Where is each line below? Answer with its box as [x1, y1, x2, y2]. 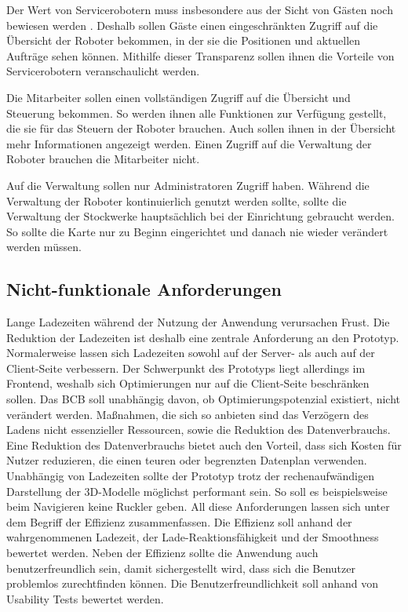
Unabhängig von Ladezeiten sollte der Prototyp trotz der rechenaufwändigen [6, 468, 374, 484]
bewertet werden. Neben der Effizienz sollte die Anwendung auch [6, 545, 319, 561]
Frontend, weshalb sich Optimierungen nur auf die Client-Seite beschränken [6, 375, 370, 392]
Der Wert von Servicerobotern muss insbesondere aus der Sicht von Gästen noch [6, 2, 393, 17]
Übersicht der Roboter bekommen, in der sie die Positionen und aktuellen [6, 32, 361, 49]
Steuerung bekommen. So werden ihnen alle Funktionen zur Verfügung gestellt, [6, 104, 387, 121]
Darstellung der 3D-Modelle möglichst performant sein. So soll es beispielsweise [6, 483, 388, 499]
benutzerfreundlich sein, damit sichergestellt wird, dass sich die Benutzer [6, 559, 355, 576]
